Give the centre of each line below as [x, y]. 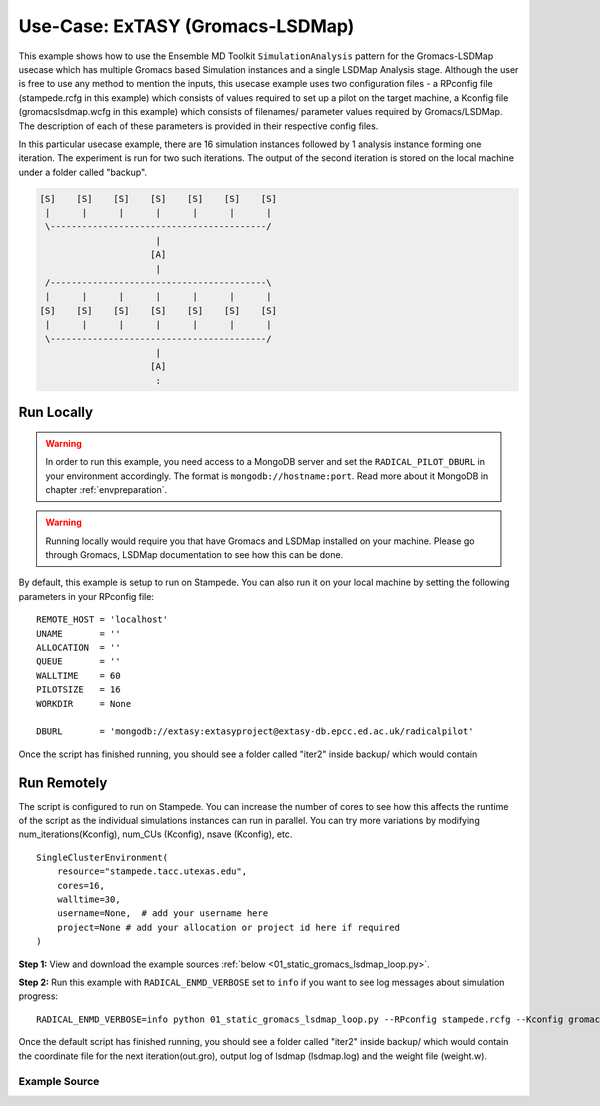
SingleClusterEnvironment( [102, 857]
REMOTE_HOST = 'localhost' [102, 619]
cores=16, [80, 885]
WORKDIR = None [84, 703]
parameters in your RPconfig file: [86, 596]
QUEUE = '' [78, 661]
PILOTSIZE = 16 [78, 689]
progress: [38, 996]
